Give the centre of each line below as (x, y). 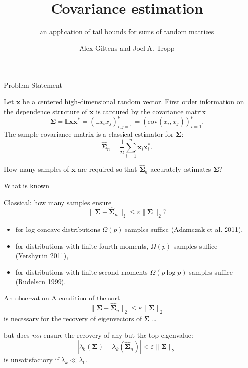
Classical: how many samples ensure (58, 202)
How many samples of (37, 169)
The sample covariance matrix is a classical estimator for (89, 134)
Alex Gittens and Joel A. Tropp (127, 48)
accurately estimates (181, 169)
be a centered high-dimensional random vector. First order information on (133, 101)
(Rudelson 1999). (41, 281)
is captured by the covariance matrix (151, 111)
